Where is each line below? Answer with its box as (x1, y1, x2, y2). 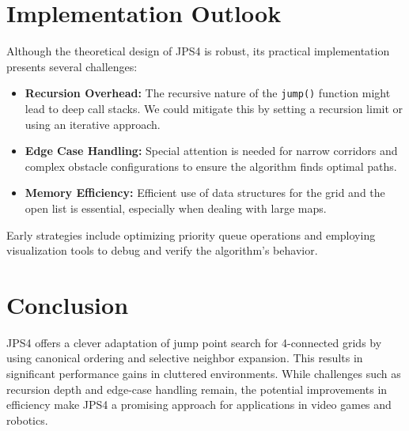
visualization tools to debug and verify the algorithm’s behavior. (6, 242, 318, 259)
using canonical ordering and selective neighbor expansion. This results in (6, 350, 363, 366)
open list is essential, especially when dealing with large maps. (25, 199, 327, 216)
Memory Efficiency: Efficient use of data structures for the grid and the (25, 184, 385, 201)
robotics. (6, 411, 48, 428)
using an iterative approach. (25, 115, 161, 132)
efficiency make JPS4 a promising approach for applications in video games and (6, 396, 392, 413)
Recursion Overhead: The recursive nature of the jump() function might (25, 85, 391, 101)
